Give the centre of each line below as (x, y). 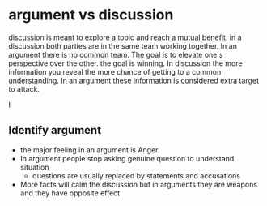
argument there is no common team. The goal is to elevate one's (116, 54)
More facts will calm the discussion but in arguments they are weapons (138, 184)
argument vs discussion (91, 15)
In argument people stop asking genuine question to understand (127, 158)
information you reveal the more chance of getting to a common (115, 71)
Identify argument (55, 130)
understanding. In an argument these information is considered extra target (133, 80)
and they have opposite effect (70, 193)
